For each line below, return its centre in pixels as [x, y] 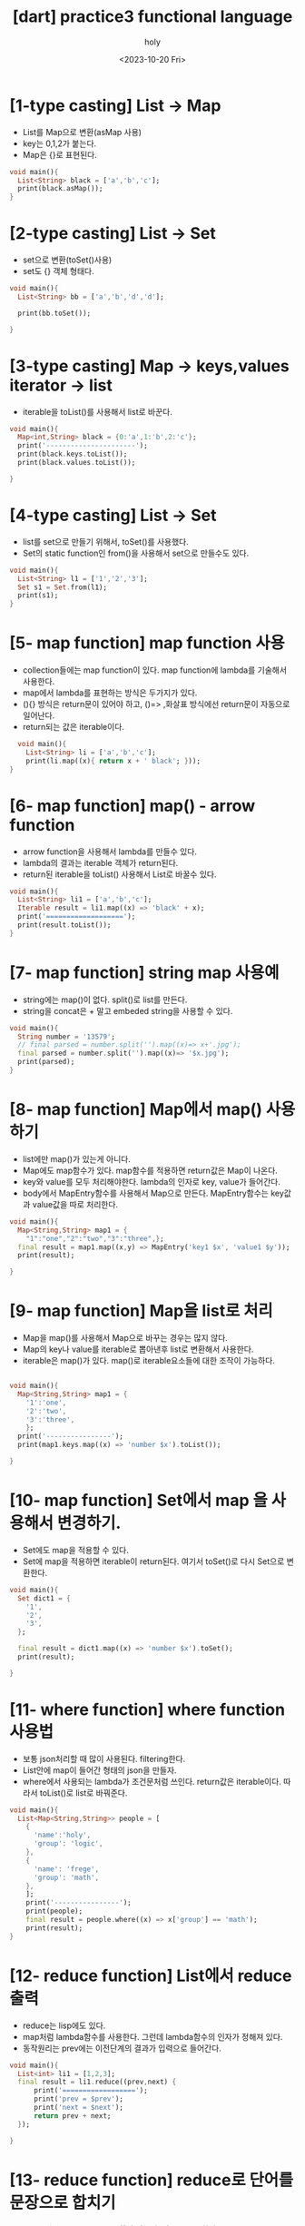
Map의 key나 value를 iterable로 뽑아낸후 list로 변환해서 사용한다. [138, 1349]
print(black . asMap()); [60, 189]
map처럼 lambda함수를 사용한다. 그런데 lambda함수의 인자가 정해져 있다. [152, 2036]
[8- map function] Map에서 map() [136, 1110]
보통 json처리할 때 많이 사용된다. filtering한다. [104, 1758]
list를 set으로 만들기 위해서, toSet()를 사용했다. [105, 541]
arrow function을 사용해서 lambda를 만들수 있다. [110, 852]
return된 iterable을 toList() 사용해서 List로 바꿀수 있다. [119, 874]
